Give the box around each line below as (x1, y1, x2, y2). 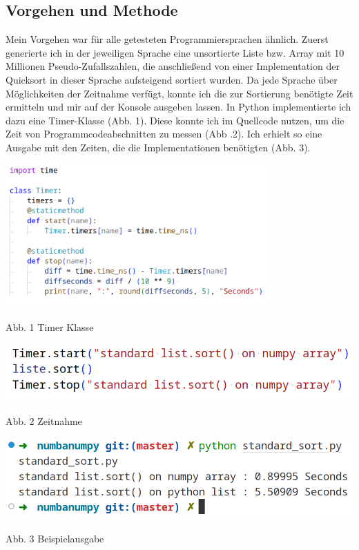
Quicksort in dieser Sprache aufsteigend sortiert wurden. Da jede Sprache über (6, 72, 338, 86)
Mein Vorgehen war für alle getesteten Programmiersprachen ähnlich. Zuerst (6, 32, 329, 46)
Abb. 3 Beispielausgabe (6, 531, 104, 545)
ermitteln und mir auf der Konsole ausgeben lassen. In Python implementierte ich (6, 99, 351, 114)
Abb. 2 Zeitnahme (6, 414, 82, 428)
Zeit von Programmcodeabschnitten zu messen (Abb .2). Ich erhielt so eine (6, 126, 322, 141)
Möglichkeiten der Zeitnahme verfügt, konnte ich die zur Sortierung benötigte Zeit (6, 86, 353, 100)
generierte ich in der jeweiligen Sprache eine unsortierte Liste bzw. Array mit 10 (6, 45, 345, 59)
